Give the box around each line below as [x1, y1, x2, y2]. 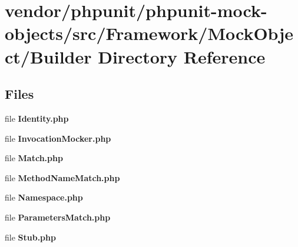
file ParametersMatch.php [5, 211, 111, 223]
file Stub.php [5, 231, 56, 243]
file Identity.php [5, 112, 69, 124]
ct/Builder [5, 44, 92, 68]
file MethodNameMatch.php [5, 171, 120, 183]
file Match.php [5, 152, 63, 164]
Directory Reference [98, 44, 266, 68]
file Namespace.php [5, 191, 83, 203]
